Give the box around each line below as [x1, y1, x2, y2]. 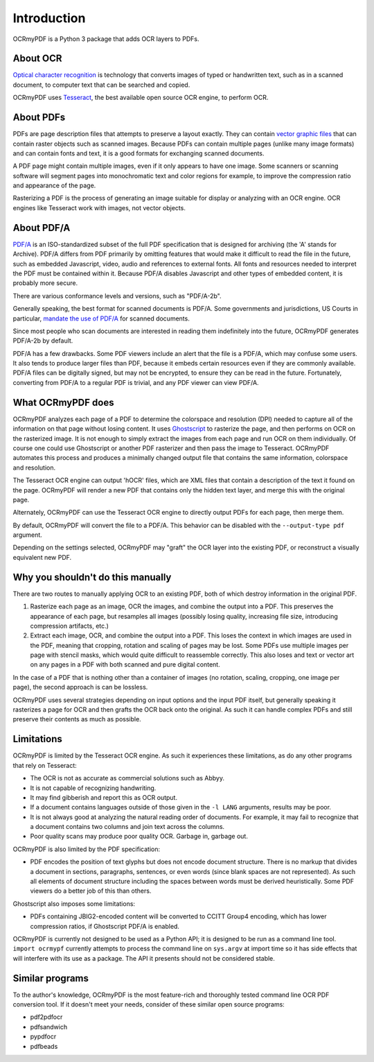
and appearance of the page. [12, 181, 96, 190]
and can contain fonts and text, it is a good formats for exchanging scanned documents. [12, 149, 265, 157]
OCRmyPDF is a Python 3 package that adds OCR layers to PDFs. [12, 35, 199, 43]
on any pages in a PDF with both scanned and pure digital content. [30, 660, 221, 669]
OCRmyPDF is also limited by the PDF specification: [12, 845, 161, 853]
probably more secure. [12, 279, 78, 287]
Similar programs [12, 972, 89, 984]
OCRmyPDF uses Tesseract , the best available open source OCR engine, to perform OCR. [12, 94, 269, 102]
